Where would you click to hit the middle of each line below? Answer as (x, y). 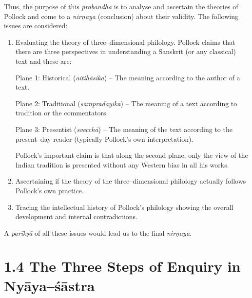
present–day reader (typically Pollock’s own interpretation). (104, 139)
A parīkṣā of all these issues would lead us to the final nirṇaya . (98, 233)
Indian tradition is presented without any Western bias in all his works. (122, 164)
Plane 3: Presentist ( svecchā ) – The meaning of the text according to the (124, 129)
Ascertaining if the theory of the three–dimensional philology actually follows (131, 181)
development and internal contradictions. (77, 216)
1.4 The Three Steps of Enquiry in (122, 266)
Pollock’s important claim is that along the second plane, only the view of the (132, 155)
